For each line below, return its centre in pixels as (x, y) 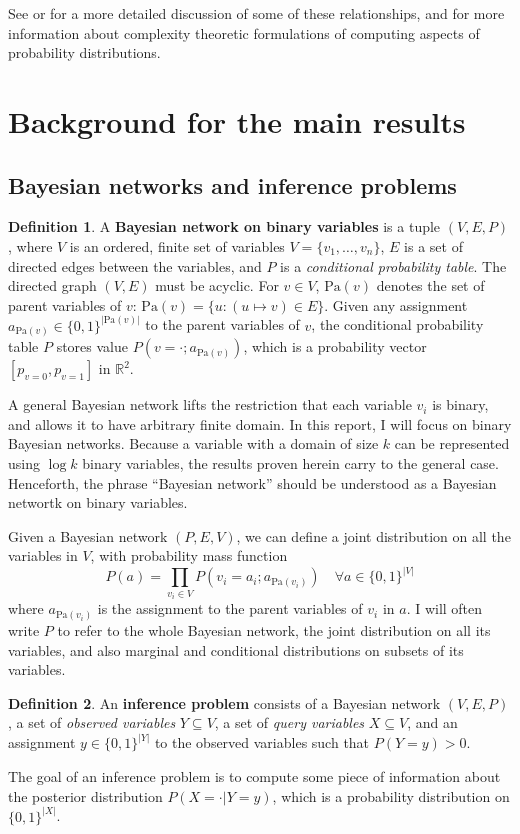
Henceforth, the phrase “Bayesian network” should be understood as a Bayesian (252, 482)
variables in (43, 555)
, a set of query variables (289, 722)
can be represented (452, 443)
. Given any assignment (396, 304)
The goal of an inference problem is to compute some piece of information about (254, 775)
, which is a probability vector (335, 346)
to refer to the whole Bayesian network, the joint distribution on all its (274, 629)
